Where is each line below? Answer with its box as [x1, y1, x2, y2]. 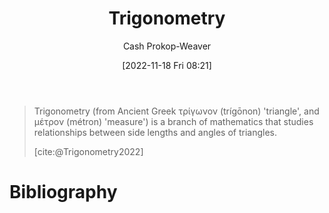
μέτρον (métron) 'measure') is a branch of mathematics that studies [33, 115, 314, 127]
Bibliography [9, 181, 118, 204]
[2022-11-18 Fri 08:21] [122, 59, 212, 71]
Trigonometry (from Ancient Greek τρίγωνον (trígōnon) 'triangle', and [33, 105, 320, 117]
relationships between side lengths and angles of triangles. [33, 126, 277, 138]
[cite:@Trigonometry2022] [33, 145, 144, 157]
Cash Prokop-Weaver [122, 40, 212, 52]
